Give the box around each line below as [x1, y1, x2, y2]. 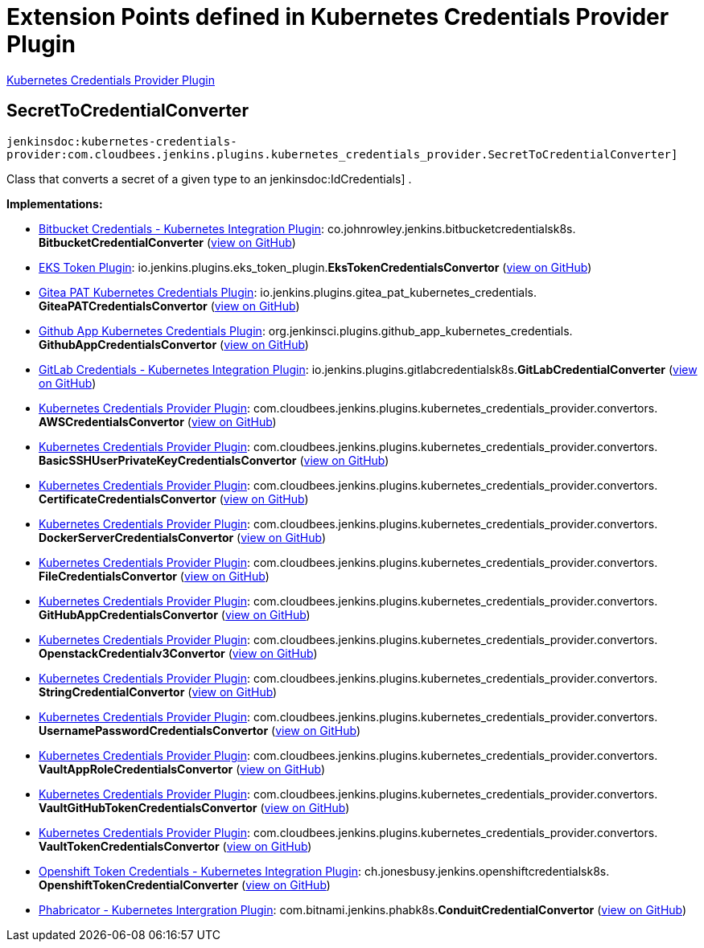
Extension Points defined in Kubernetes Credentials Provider [6, 3, 669, 31]
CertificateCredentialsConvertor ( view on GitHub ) [39, 491, 309, 506]
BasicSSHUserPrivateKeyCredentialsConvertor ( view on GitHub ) [39, 453, 389, 467]
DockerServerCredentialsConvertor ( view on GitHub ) [39, 530, 327, 544]
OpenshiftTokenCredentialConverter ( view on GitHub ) [39, 877, 331, 892]
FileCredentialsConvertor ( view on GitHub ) [39, 568, 270, 583]
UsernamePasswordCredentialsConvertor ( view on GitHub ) [39, 723, 360, 737]
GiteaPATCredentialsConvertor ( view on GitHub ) [39, 298, 300, 313]
